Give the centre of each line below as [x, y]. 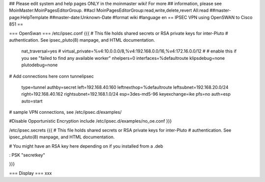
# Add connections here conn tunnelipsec [52, 76]
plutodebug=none [40, 65]
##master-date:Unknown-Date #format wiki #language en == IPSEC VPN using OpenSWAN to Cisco [151, 17]
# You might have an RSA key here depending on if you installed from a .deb [86, 146]
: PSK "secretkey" [27, 155]
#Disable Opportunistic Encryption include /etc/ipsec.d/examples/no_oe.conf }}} [90, 121]
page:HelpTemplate [29, 17]
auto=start [32, 101]
